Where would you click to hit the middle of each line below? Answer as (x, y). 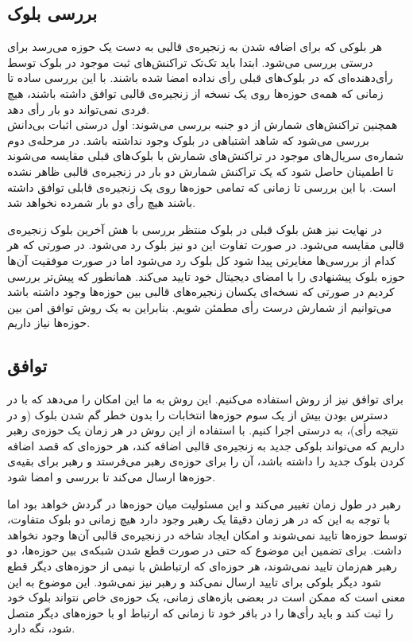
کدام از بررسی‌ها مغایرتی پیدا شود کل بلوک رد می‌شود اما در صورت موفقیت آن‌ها (202, 260)
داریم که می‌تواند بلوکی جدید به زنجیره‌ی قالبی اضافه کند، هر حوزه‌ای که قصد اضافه (206, 445)
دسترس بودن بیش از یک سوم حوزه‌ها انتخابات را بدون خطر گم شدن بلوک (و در (198, 414)
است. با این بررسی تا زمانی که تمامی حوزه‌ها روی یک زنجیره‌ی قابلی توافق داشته (202, 187)
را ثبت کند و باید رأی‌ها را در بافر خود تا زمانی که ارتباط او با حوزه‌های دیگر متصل (201, 612)
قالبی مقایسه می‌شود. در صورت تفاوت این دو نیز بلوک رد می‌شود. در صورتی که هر (206, 245)
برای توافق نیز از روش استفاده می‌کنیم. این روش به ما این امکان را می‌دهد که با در (205, 399)
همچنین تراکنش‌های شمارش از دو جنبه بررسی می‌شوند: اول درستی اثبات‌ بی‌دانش (203, 125)
